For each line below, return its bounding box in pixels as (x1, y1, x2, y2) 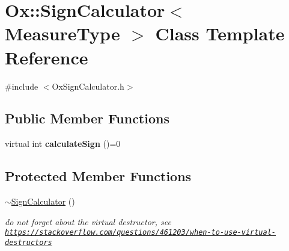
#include (5, 79, 38, 92)
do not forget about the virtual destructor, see (5, 215, 171, 228)
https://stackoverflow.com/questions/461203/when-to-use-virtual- (5, 228, 276, 237)
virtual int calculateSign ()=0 (5, 137, 121, 150)
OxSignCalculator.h (52, 79, 124, 92)
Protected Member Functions (5, 167, 192, 185)
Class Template (155, 21, 285, 46)
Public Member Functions (5, 109, 169, 128)
